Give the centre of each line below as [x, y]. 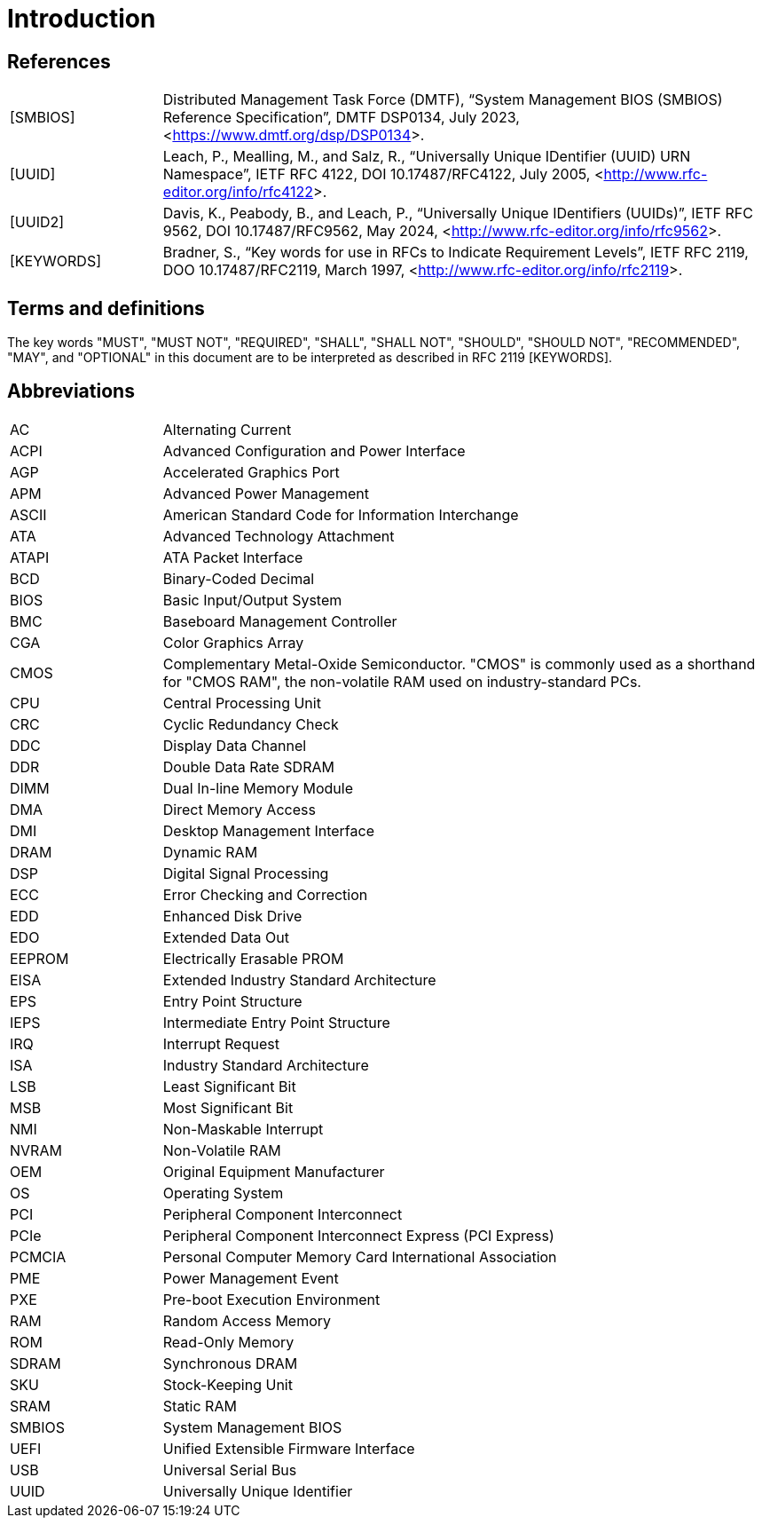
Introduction [82, 19]
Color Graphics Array [233, 642]
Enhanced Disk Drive [232, 916]
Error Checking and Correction [265, 894]
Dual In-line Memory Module [258, 788]
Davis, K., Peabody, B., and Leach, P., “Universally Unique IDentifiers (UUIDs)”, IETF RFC [458, 213]
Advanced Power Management [266, 493]
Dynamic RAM [210, 852]
